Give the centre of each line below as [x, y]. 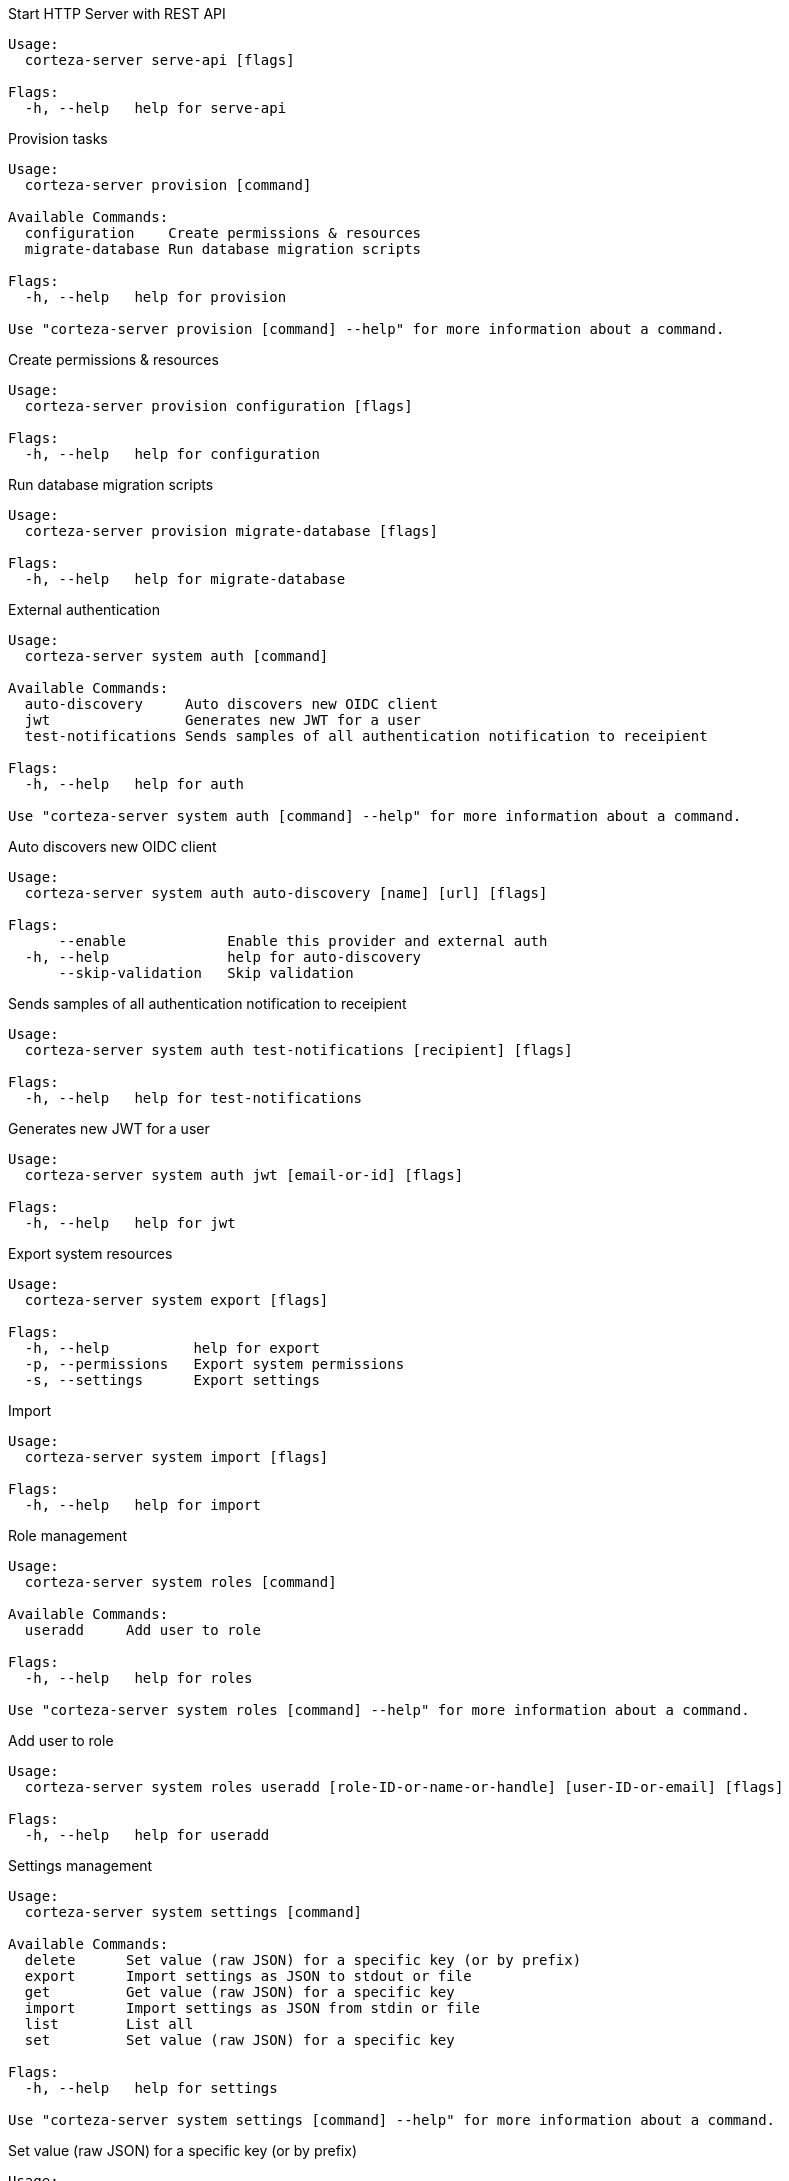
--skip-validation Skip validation [206, 973]
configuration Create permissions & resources [223, 233]
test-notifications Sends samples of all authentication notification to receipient [366, 736]
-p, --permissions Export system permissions [214, 1364]
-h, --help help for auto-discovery [223, 957]
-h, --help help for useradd [147, 1835]
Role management [67, 1535]
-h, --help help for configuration [172, 454]
